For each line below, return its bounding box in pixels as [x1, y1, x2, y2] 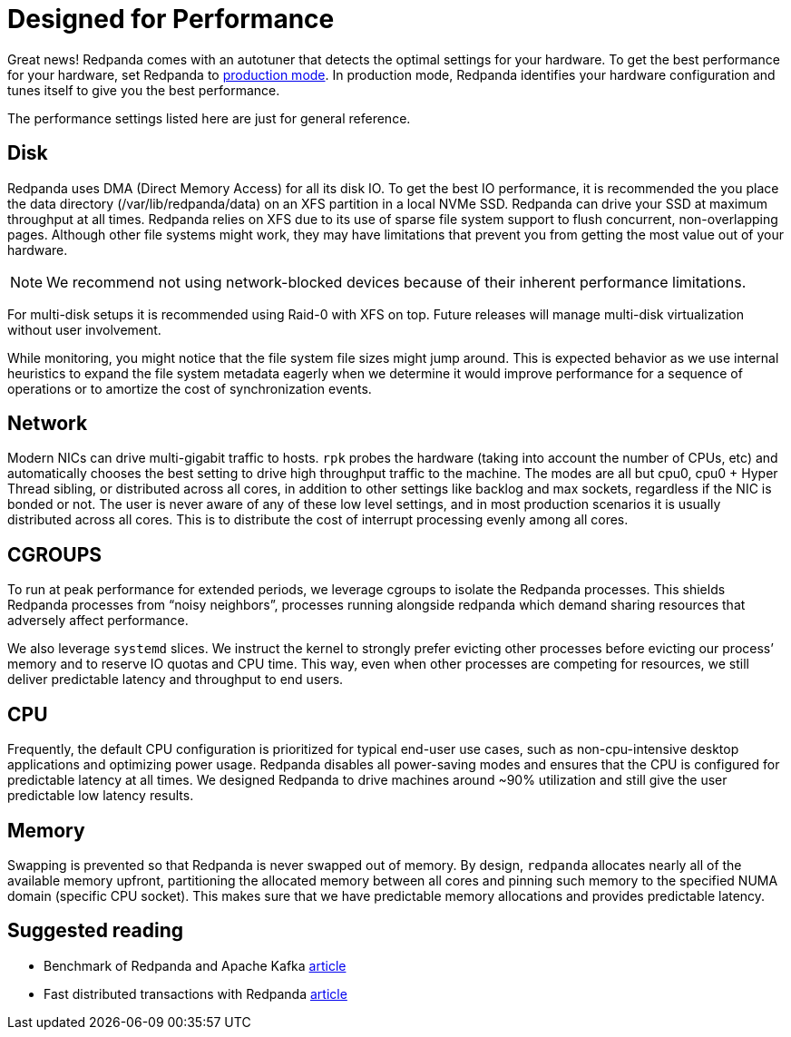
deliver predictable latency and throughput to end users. [7, 671, 344, 688]
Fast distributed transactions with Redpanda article [44, 985, 347, 1002]
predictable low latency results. [7, 788, 194, 804]
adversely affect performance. [7, 612, 189, 629]
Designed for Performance [7, 4, 335, 34]
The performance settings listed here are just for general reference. [7, 110, 411, 126]
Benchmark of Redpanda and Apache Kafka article [44, 957, 347, 973]
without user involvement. [7, 321, 161, 338]
